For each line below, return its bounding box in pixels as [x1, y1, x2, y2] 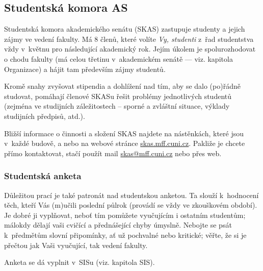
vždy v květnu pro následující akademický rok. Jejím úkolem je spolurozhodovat [4, 43, 256, 54]
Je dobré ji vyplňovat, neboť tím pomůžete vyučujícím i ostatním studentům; [4, 209, 246, 220]
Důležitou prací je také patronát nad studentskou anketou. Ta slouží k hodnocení [4, 189, 259, 200]
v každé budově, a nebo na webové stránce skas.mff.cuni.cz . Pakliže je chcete [4, 138, 245, 149]
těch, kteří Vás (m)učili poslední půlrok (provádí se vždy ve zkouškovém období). [4, 200, 257, 210]
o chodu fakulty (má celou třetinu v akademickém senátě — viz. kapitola [4, 53, 233, 64]
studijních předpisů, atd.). [4, 110, 85, 121]
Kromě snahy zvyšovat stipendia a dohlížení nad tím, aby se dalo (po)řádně [4, 81, 241, 91]
